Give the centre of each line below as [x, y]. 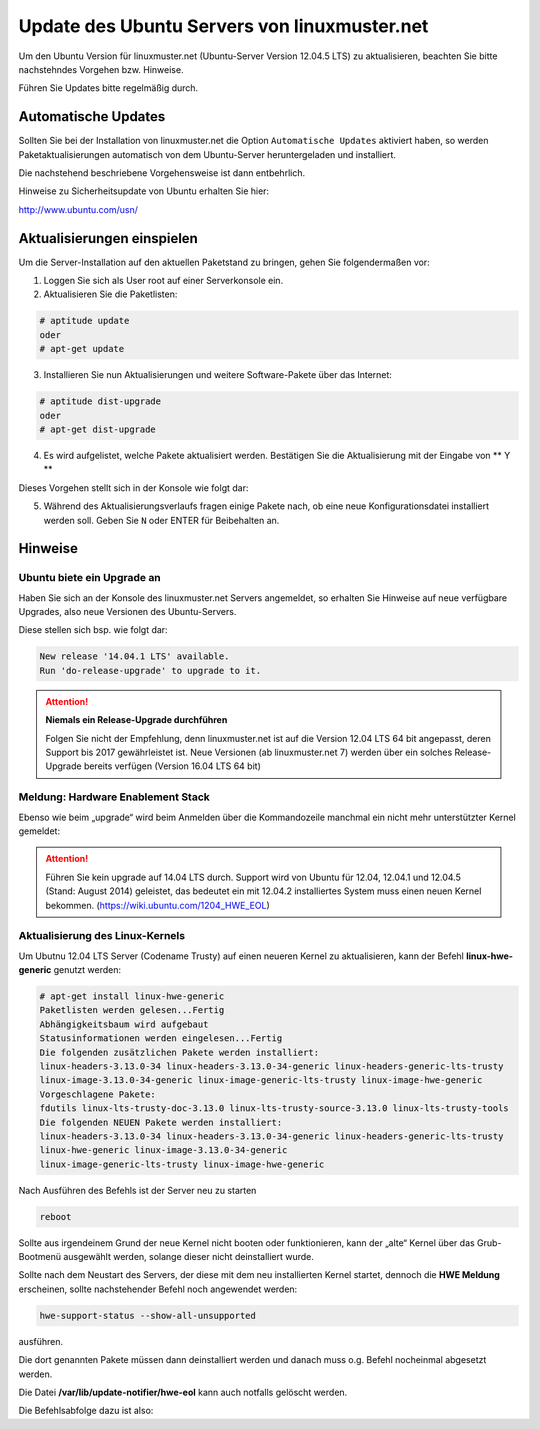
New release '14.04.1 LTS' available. [134, 656]
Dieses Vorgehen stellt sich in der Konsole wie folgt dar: [133, 487]
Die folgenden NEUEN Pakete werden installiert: [161, 1122]
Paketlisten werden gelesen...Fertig [132, 1010]
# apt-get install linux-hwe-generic [132, 996]
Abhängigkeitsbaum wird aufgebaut [124, 1024]
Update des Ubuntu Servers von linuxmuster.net [223, 26]
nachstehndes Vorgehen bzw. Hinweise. [101, 69]
